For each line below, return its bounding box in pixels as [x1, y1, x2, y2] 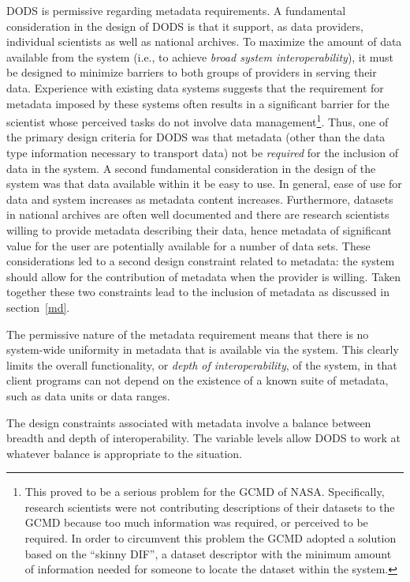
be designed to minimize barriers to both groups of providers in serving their [6, 64, 377, 81]
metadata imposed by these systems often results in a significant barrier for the [6, 95, 389, 111]
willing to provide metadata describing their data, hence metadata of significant [6, 221, 392, 238]
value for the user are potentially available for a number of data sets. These [6, 237, 371, 253]
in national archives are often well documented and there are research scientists [6, 206, 389, 223]
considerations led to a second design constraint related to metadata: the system [6, 253, 395, 269]
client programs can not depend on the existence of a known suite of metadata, [6, 372, 389, 389]
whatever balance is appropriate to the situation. [6, 445, 242, 461]
